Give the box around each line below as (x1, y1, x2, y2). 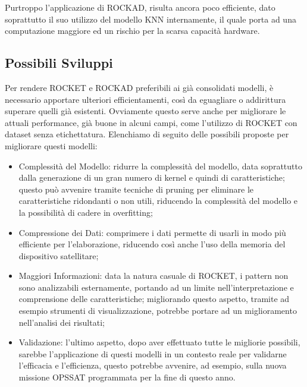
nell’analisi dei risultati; (18, 316, 105, 328)
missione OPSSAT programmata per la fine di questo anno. (18, 371, 236, 383)
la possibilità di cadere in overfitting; (18, 206, 153, 218)
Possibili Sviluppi (5, 54, 113, 72)
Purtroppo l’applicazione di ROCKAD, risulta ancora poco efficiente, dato (5, 1, 275, 13)
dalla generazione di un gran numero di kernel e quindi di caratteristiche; (18, 171, 285, 184)
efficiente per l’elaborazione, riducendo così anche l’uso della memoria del (18, 238, 286, 250)
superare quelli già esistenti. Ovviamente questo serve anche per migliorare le (5, 105, 286, 117)
